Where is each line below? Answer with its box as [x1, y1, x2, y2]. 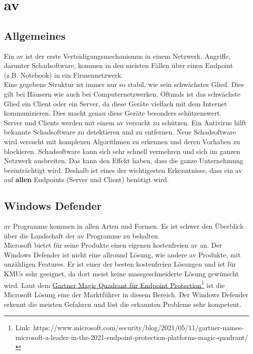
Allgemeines [4, 28, 66, 43]
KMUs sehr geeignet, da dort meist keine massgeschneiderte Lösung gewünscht [4, 269, 239, 279]
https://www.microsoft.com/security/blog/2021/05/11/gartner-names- [33, 322, 244, 333]
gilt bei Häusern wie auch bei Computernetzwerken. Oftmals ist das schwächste [4, 88, 240, 99]
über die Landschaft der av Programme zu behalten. [4, 230, 160, 240]
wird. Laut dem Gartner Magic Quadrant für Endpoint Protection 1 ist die [4, 278, 225, 290]
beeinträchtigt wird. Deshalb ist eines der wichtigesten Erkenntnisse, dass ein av [4, 165, 242, 175]
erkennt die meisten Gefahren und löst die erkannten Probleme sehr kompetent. [4, 299, 241, 309]
